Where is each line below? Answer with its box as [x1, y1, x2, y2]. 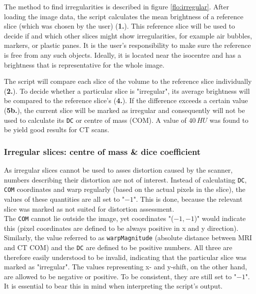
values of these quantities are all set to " [4, 193, 125, 204]
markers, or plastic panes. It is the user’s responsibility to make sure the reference [4, 40, 251, 50]
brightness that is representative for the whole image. [4, 59, 164, 70]
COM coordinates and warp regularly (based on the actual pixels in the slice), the [4, 184, 246, 194]
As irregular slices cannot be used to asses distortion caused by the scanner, [4, 165, 233, 175]
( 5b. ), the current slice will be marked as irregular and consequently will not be [4, 105, 245, 115]
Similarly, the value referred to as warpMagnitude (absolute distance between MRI [4, 232, 252, 243]
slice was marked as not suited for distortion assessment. [4, 203, 174, 214]
